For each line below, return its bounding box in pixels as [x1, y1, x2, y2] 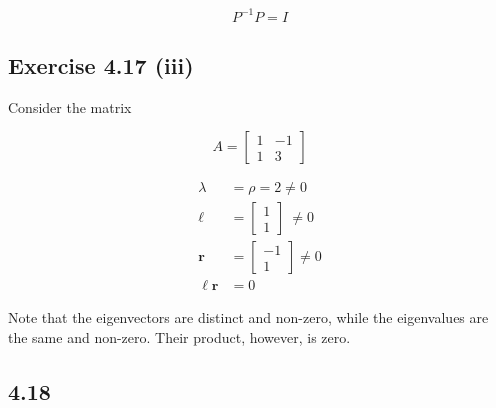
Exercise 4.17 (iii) [8, 49, 194, 80]
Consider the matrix [8, 96, 132, 117]
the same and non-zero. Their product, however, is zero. [8, 327, 351, 348]
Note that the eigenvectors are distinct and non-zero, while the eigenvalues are [8, 307, 489, 328]
